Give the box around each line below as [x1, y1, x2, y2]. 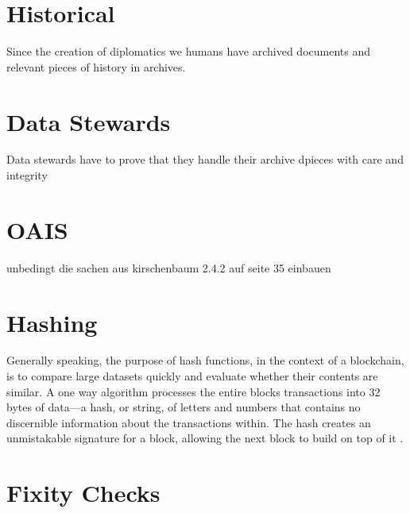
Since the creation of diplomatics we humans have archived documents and [6, 43, 371, 60]
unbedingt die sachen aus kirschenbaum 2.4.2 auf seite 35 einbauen [6, 259, 331, 276]
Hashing [6, 306, 98, 338]
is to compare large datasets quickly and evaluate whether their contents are [6, 368, 378, 384]
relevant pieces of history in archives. [6, 58, 186, 75]
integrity [6, 167, 48, 183]
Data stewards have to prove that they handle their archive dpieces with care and [6, 151, 404, 168]
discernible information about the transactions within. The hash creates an [6, 414, 371, 430]
